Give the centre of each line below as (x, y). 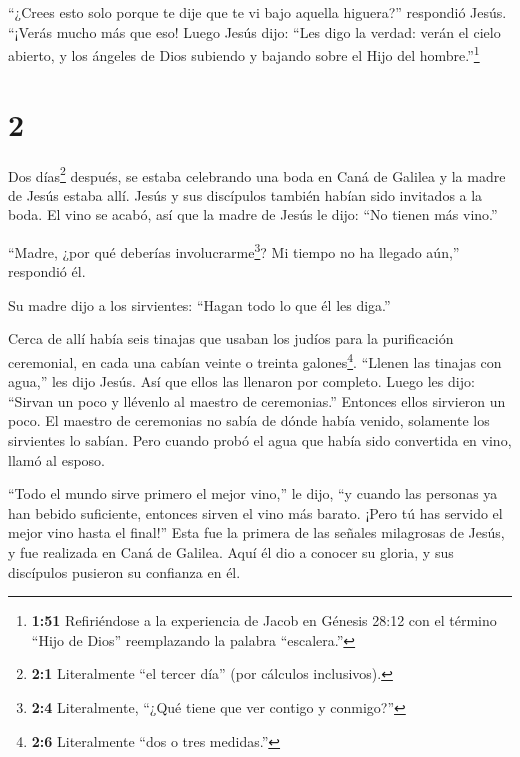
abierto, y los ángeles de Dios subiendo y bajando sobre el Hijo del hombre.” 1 (244, 53)
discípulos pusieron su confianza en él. (124, 571)
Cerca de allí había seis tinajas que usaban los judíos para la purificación (231, 338)
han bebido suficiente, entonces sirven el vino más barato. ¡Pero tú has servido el (255, 512)
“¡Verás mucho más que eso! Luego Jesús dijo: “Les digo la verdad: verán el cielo (254, 31)
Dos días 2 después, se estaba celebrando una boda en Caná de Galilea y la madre (257, 174)
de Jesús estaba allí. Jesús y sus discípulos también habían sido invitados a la (245, 194)
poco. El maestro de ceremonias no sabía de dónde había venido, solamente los (249, 420)
